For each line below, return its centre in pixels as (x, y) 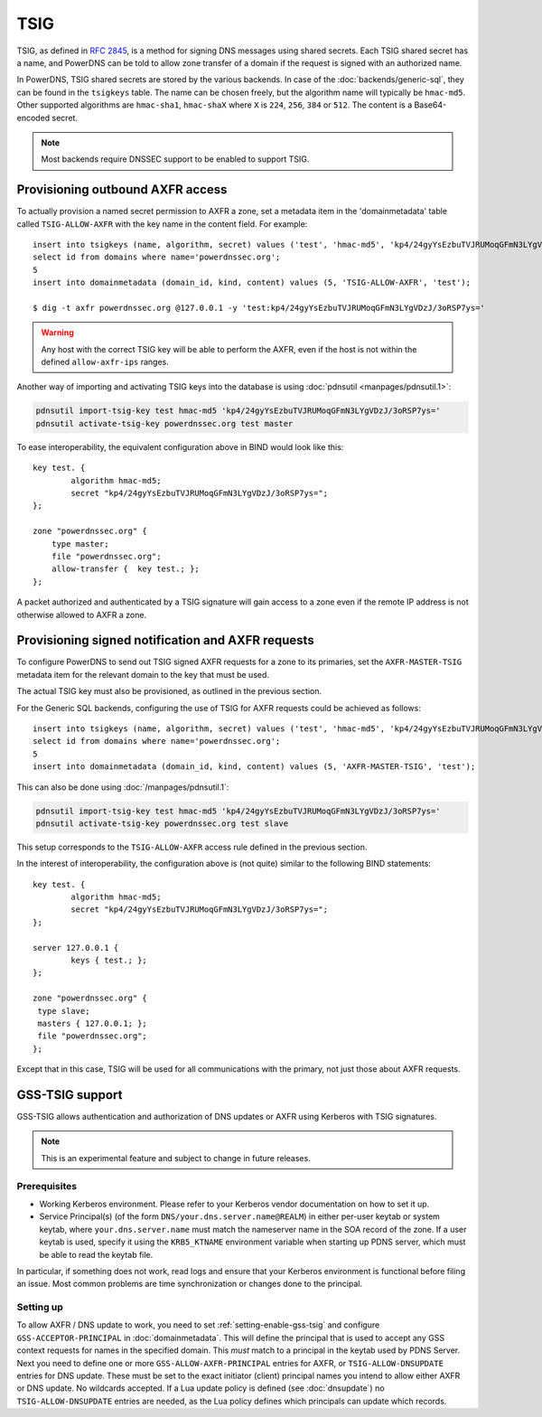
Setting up (40, 1308)
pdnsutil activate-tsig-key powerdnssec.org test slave (162, 823)
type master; (80, 544)
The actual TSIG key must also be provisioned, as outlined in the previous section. (169, 691)
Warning (57, 333)
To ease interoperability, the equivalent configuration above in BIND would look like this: (180, 446)
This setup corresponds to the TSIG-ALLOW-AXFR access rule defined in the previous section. (192, 847)
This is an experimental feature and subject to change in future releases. (176, 1158)
